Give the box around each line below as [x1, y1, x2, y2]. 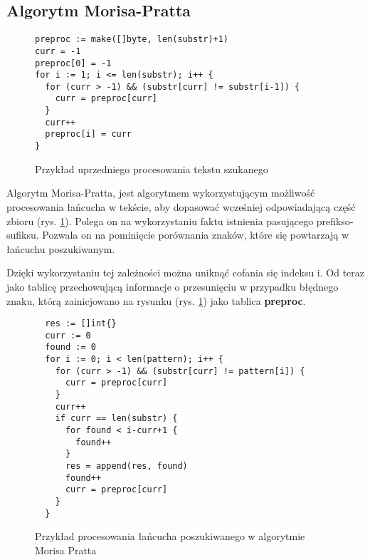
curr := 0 [45, 330, 91, 341]
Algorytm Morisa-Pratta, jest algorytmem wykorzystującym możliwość [6, 185, 315, 200]
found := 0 [45, 342, 96, 353]
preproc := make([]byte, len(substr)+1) [35, 34, 229, 45]
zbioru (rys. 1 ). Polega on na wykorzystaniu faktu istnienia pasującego [6, 213, 314, 228]
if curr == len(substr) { [55, 413, 178, 424]
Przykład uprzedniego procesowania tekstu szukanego [35, 161, 268, 176]
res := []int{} [45, 318, 117, 329]
